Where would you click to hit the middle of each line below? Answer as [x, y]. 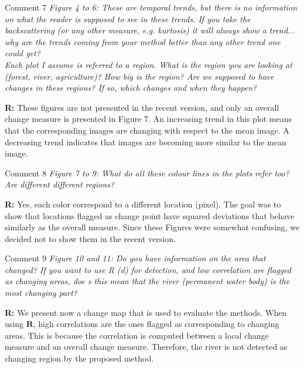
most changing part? [41, 293]
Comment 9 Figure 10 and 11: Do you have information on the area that [135, 258]
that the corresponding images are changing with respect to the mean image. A [147, 130]
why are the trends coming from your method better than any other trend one [143, 41]
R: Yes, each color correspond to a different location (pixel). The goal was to [143, 204]
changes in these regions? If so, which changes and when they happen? [131, 88]
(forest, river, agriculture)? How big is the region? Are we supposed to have [139, 76]
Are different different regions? [60, 184]
